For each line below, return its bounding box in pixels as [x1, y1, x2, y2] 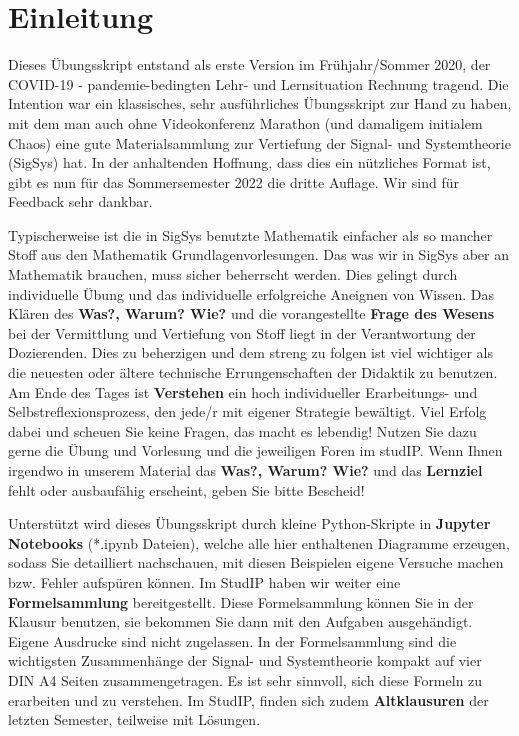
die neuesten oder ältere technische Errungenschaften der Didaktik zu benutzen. [8, 362, 498, 383]
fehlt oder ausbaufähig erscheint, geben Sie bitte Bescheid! [8, 479, 365, 500]
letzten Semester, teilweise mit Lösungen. [8, 709, 261, 730]
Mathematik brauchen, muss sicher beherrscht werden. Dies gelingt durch [8, 264, 458, 285]
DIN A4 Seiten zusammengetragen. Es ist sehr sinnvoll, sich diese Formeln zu [8, 669, 483, 690]
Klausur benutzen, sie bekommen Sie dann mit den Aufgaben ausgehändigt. [8, 611, 473, 632]
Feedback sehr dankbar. [8, 191, 153, 212]
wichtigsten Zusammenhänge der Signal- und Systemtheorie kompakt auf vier [8, 650, 482, 671]
